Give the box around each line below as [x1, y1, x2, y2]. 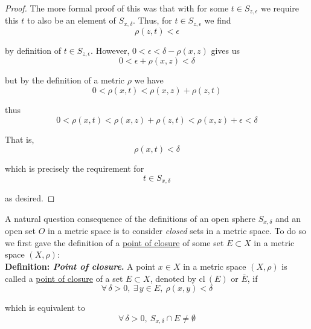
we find [204, 14, 231, 27]
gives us [211, 44, 240, 56]
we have [134, 74, 164, 86]
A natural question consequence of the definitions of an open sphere [5, 212, 255, 224]
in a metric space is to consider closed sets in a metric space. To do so [48, 224, 307, 237]
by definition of [5, 44, 61, 56]
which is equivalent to [5, 301, 86, 314]
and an [275, 212, 301, 224]
